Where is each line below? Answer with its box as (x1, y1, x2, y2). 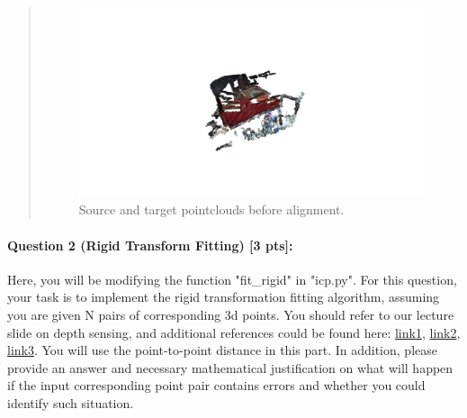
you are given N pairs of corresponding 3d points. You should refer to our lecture (7, 305, 454, 324)
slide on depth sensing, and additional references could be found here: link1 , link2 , (7, 323, 461, 341)
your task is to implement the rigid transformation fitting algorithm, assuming (7, 287, 440, 306)
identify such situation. (7, 394, 134, 412)
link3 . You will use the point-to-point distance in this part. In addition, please (7, 341, 437, 359)
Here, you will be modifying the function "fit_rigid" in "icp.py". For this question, (7, 269, 457, 288)
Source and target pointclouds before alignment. (78, 200, 345, 219)
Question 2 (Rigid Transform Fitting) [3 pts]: (7, 235, 293, 254)
